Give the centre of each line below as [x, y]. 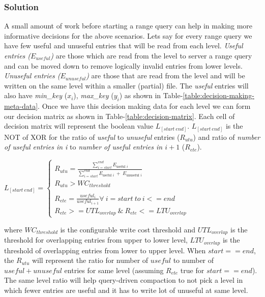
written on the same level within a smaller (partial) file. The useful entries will [126, 85]
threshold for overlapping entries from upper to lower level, [96, 240]
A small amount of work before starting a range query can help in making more [128, 26]
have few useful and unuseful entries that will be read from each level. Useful [124, 46]
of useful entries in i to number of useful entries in [83, 147]
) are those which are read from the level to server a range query [151, 55]
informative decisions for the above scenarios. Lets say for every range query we [128, 35]
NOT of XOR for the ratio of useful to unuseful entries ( [92, 137]
